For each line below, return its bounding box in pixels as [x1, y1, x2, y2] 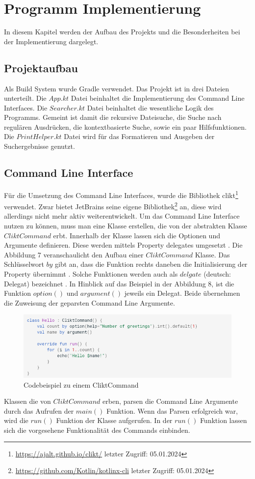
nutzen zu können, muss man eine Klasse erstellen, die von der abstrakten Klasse [4, 220, 247, 230]
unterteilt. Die [4, 93, 47, 103]
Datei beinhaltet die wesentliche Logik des [87, 102, 214, 113]
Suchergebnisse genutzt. [4, 141, 75, 151]
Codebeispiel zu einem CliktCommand [24, 379, 139, 390]
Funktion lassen [200, 415, 247, 425]
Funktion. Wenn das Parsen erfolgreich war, [106, 405, 238, 416]
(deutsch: [204, 268, 231, 279]
